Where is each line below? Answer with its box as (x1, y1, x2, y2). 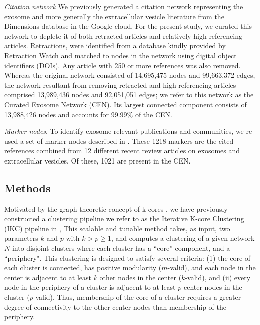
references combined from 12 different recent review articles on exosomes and (4, 145, 240, 156)
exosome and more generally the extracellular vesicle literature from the (4, 11, 224, 21)
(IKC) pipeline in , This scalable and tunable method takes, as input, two (4, 223, 230, 233)
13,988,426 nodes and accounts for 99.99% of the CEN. (4, 109, 172, 119)
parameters (4, 233, 38, 243)
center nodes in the (183, 282, 242, 292)
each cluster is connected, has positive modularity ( (4, 262, 162, 273)
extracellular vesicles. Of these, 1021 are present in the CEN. (4, 155, 191, 166)
